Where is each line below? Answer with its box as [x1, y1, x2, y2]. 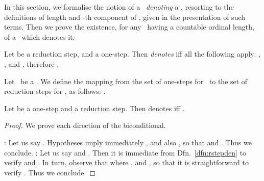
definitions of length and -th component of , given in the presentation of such [4, 11, 246, 22]
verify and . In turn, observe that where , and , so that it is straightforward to [4, 157, 249, 168]
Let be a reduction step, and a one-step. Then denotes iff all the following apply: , [4, 48, 260, 59]
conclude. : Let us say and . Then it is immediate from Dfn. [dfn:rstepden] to [4, 147, 247, 158]
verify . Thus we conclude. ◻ [4, 167, 95, 177]
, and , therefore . [4, 58, 59, 69]
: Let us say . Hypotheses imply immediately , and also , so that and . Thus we [4, 137, 252, 147]
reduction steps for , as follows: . [4, 86, 106, 96]
